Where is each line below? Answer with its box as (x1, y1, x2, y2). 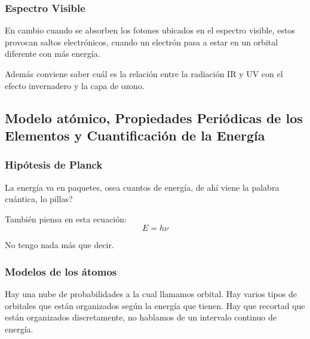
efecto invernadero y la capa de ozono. (5, 79, 145, 91)
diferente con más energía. (5, 47, 100, 60)
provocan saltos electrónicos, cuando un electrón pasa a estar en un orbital (5, 35, 278, 48)
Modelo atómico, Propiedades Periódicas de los (5, 108, 303, 127)
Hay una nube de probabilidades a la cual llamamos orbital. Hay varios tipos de (5, 288, 297, 300)
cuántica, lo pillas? (5, 193, 73, 205)
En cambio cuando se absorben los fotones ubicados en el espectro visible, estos (5, 24, 295, 36)
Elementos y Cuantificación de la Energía (5, 126, 265, 144)
